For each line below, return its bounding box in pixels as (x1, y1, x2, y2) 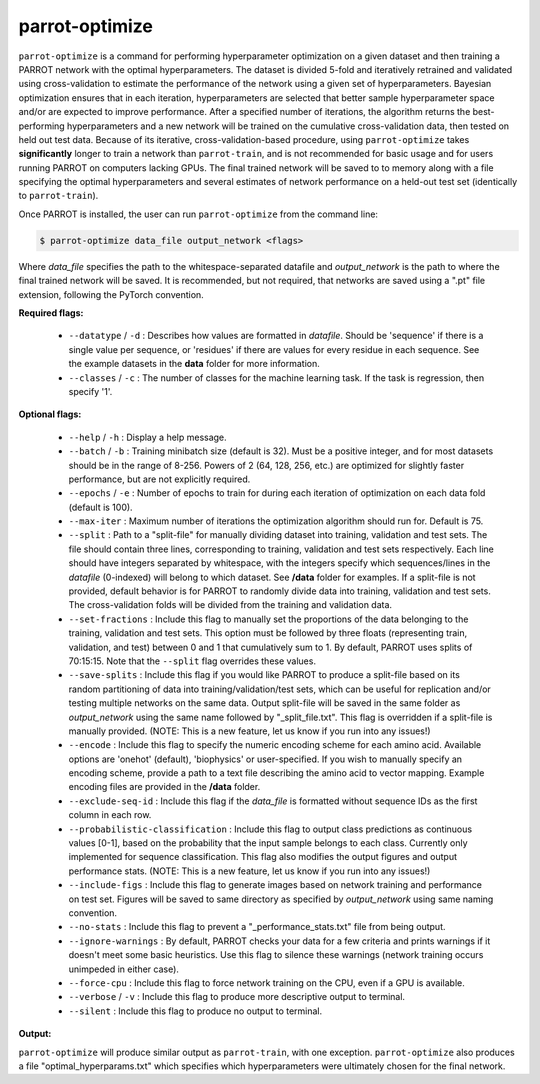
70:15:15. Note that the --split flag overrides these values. (68, 655, 317, 667)
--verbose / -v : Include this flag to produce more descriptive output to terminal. (68, 991, 405, 1003)
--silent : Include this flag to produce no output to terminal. (68, 1005, 323, 1017)
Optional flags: (18, 408, 82, 420)
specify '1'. (68, 385, 113, 397)
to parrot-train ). (18, 190, 99, 202)
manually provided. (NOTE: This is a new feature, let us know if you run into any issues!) (68, 725, 431, 737)
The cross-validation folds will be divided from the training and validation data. (68, 599, 393, 611)
